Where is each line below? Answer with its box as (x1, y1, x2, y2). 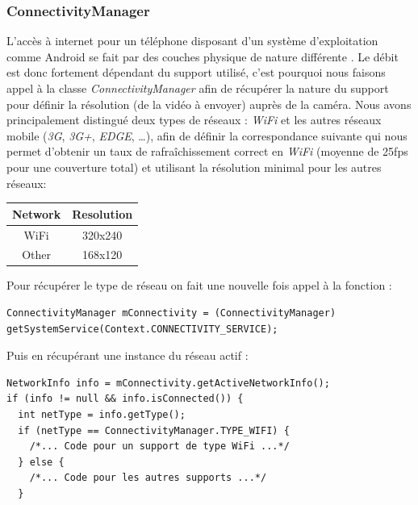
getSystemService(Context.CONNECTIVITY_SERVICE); (6, 323, 278, 335)
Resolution (72, 205, 133, 222)
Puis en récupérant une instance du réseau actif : (6, 347, 249, 364)
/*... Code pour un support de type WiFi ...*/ (29, 440, 290, 453)
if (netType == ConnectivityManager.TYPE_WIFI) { (18, 424, 290, 436)
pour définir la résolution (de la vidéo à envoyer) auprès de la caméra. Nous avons (6, 95, 412, 112)
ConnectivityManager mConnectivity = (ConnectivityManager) (6, 307, 336, 319)
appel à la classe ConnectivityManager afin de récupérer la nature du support (6, 80, 389, 96)
